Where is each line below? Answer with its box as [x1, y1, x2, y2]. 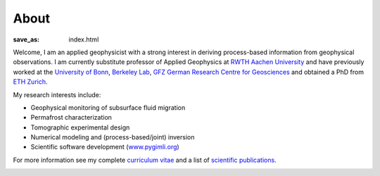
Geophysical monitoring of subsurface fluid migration [30, 103, 186, 112]
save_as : [13, 35, 40, 44]
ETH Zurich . [13, 77, 48, 86]
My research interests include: [13, 90, 101, 99]
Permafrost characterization [30, 113, 113, 122]
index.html [68, 35, 99, 44]
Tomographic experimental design [30, 123, 130, 132]
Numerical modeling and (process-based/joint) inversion [30, 133, 195, 142]
